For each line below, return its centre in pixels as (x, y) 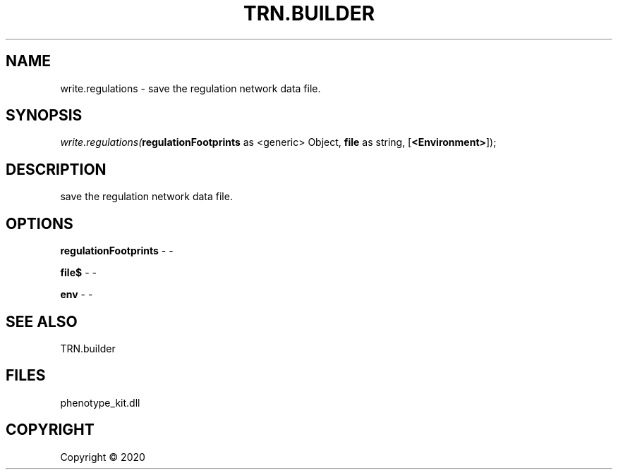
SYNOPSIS (44, 116)
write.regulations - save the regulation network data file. (190, 88)
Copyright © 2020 (103, 457)
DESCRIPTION (56, 169)
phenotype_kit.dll (100, 402)
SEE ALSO (42, 321)
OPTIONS (40, 223)
